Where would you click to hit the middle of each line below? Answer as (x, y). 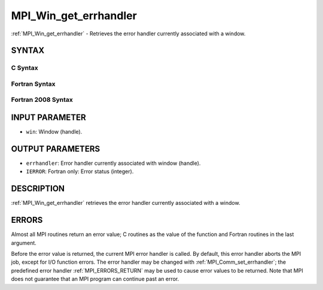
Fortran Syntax (33, 84)
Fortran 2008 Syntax (42, 100)
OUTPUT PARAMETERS (56, 149)
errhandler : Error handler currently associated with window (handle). (113, 163)
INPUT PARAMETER (48, 118)
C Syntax (25, 68)
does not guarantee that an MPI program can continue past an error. (95, 279)
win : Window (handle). (54, 132)
